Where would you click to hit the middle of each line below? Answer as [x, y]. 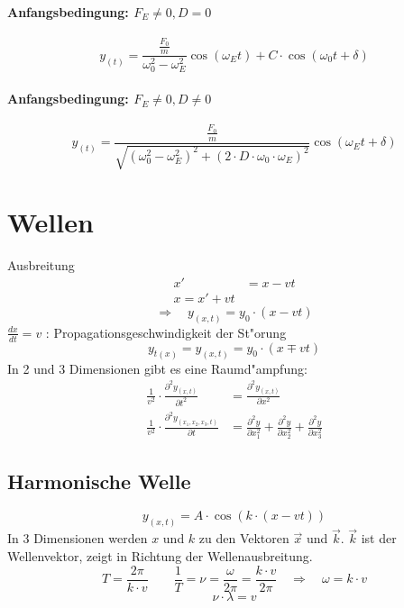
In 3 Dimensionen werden [78, 538]
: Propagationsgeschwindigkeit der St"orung [166, 332]
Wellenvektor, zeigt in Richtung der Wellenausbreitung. [160, 555]
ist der [379, 538]
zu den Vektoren [244, 538]
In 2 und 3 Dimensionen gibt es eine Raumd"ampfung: [157, 368]
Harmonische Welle [99, 481]
